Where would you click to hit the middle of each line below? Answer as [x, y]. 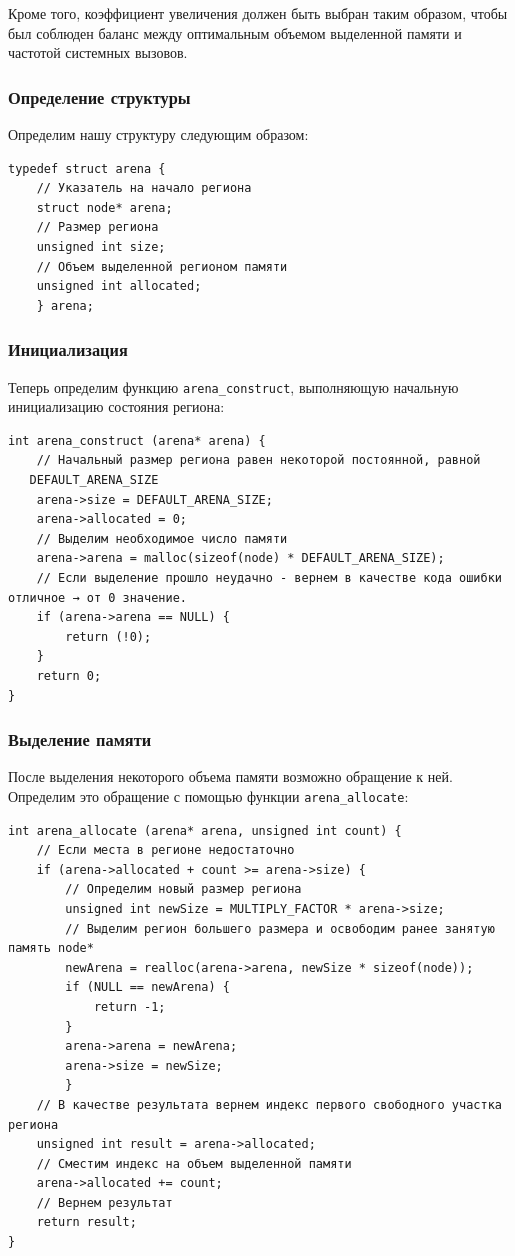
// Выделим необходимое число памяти [162, 538]
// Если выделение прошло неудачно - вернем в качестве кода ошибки [269, 577]
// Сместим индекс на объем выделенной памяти [194, 1163]
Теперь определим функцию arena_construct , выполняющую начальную [233, 386]
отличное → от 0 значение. [97, 597]
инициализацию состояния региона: [116, 406]
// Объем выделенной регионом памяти [162, 266]
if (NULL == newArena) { [147, 987]
